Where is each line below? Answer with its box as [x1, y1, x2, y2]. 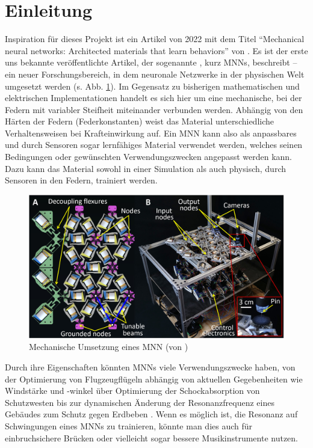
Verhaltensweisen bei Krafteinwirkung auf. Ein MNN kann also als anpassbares [5, 126, 297, 139]
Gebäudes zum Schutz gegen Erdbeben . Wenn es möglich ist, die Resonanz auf [5, 408, 298, 420]
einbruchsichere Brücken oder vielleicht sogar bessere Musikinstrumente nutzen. [5, 431, 299, 444]
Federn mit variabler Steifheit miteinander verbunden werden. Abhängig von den [5, 103, 303, 115]
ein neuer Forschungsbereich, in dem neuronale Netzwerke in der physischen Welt [5, 67, 305, 80]
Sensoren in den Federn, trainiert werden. [5, 174, 158, 186]
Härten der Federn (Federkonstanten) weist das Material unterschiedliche [5, 115, 274, 127]
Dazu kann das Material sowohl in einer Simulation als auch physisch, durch [5, 162, 286, 174]
